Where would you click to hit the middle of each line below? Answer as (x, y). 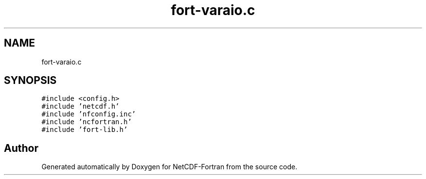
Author (21, 148)
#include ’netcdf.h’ (80, 106)
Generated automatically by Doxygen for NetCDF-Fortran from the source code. (169, 167)
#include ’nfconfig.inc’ (89, 114)
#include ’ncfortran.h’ (87, 122)
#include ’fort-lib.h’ (85, 130)
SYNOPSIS (30, 81)
